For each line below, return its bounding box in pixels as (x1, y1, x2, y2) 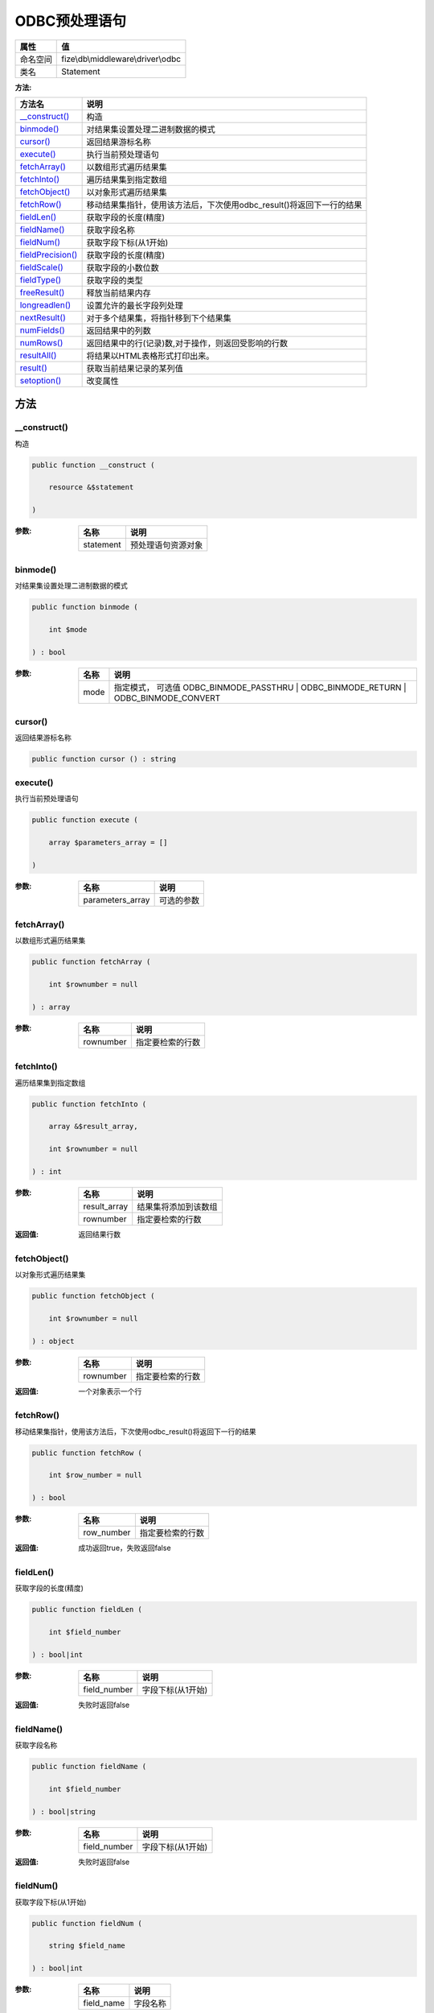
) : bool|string (31, 1807, 96, 1816)
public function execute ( (31, 815, 138, 825)
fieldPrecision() (19, 249, 78, 260)
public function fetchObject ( (31, 1291, 156, 1300)
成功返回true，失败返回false (78, 1543, 172, 1553)
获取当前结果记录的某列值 (86, 362, 184, 374)
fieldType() (19, 274, 62, 285)
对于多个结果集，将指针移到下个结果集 (86, 312, 232, 324)
